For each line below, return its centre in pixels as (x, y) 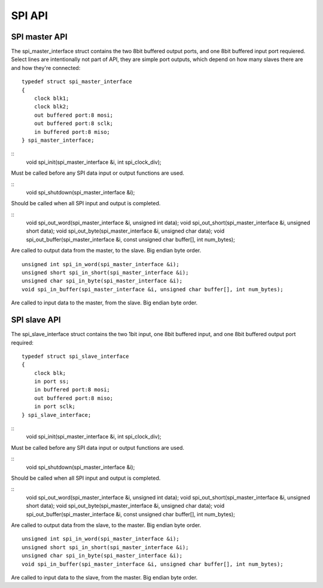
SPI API (29, 16)
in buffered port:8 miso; (72, 132)
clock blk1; (51, 98)
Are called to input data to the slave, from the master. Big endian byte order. (104, 577)
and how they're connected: (46, 68)
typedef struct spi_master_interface (77, 82)
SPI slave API (36, 320)
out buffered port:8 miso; (74, 398)
